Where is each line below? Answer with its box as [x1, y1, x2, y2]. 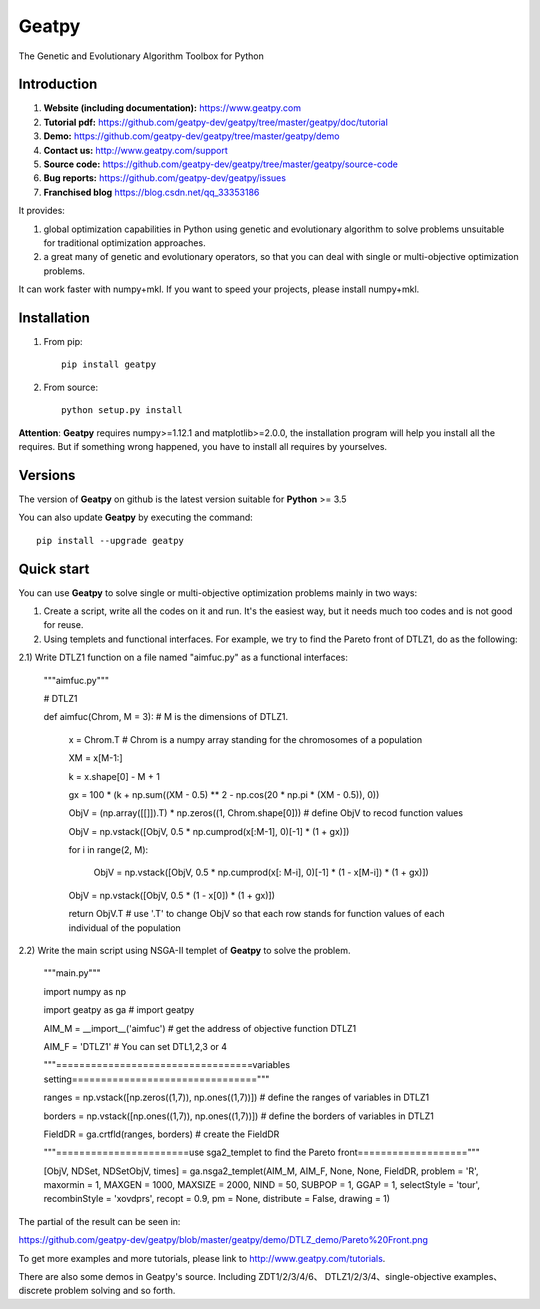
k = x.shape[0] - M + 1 [68, 770, 160, 782]
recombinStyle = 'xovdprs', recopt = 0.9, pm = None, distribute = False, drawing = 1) [43, 1193, 390, 1205]
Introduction [18, 76, 98, 93]
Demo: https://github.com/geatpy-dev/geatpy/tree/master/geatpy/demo [43, 130, 340, 142]
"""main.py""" [43, 967, 102, 979]
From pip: [43, 336, 84, 348]
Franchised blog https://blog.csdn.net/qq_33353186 [43, 186, 260, 198]
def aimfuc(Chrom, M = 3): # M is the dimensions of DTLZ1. [43, 711, 289, 723]
